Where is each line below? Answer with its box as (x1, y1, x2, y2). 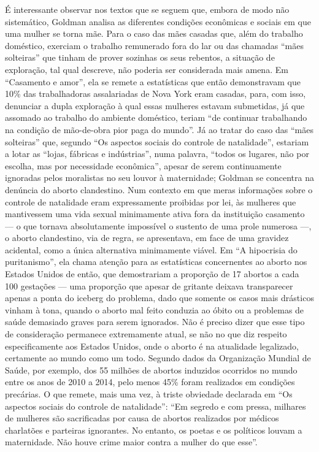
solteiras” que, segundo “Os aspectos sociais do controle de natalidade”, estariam (5, 135, 309, 148)
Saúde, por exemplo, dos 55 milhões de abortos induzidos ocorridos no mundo (5, 363, 298, 376)
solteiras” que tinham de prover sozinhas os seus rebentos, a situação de (5, 51, 275, 64)
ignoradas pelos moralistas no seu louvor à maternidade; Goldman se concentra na (5, 171, 314, 184)
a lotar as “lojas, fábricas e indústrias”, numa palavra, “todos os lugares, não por (5, 147, 309, 160)
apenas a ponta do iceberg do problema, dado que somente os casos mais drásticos (5, 291, 314, 304)
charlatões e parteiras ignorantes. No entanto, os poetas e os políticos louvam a (5, 423, 302, 436)
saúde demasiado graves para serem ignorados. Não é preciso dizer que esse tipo (5, 315, 305, 328)
